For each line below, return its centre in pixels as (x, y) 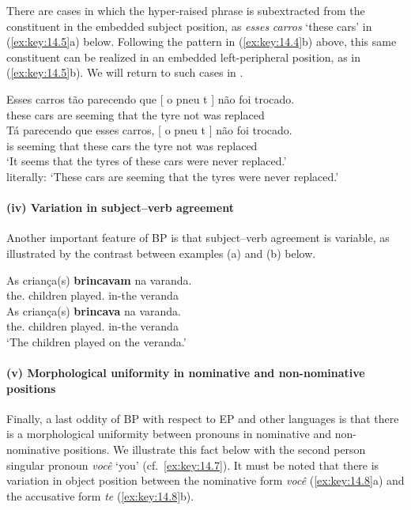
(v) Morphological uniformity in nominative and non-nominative (186, 373)
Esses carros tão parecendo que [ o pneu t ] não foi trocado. (151, 98)
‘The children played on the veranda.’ (96, 341)
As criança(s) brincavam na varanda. (99, 280)
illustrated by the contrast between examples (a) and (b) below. (161, 253)
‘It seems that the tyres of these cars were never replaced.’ (147, 161)
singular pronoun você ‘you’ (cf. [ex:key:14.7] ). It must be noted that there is (193, 465)
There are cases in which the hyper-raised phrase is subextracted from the (186, 10)
